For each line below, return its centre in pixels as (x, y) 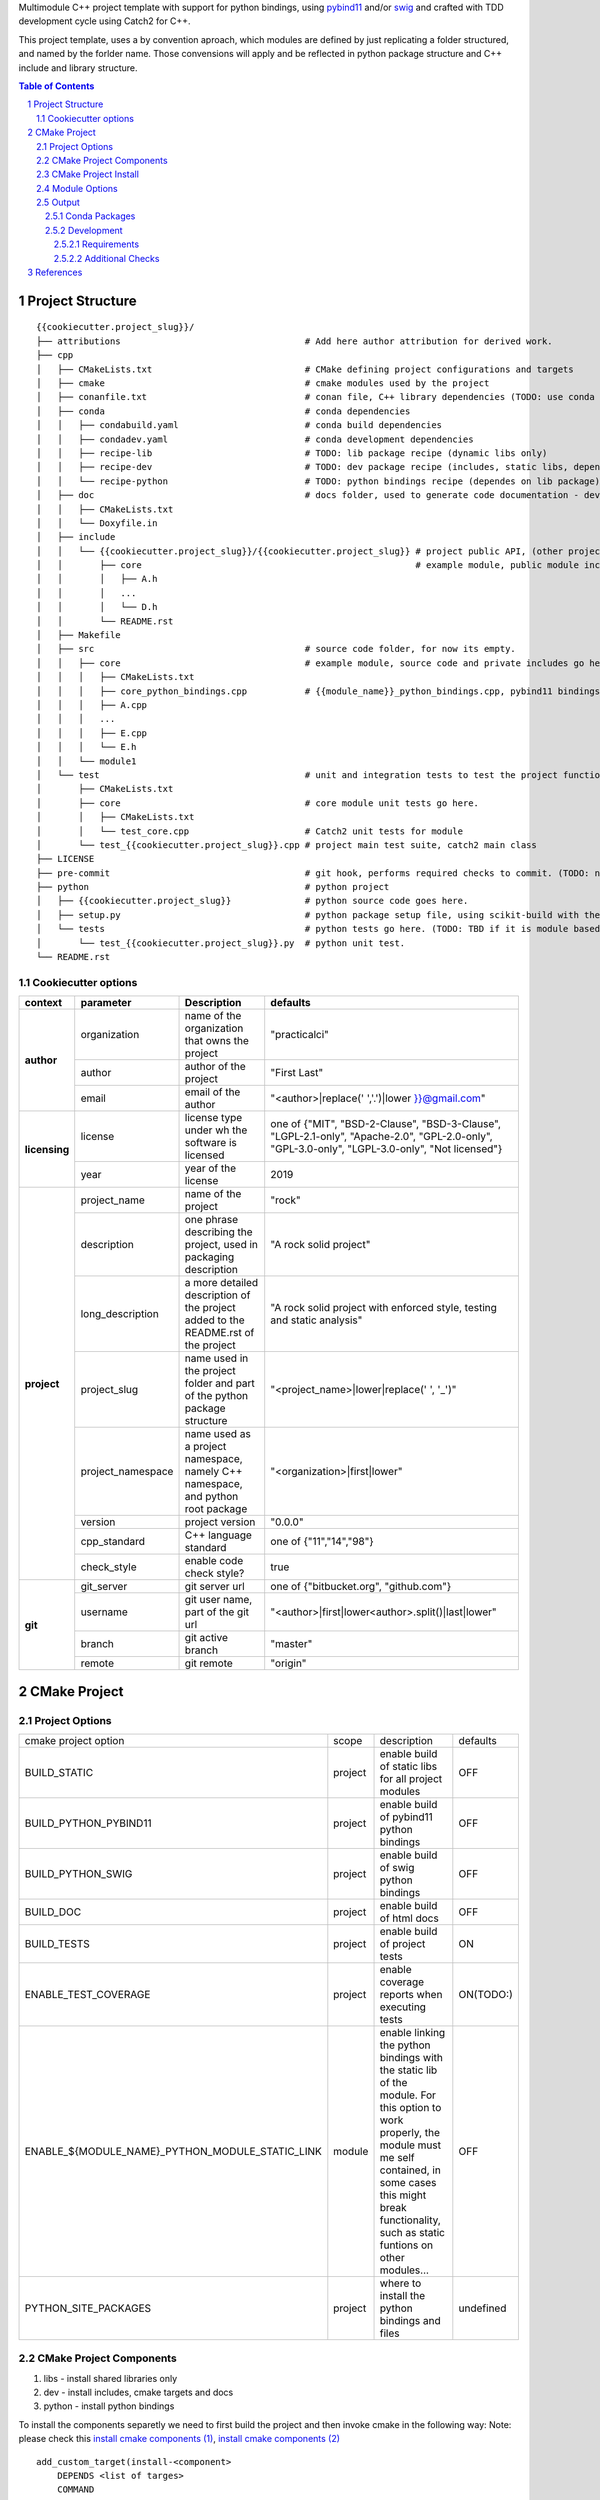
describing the (219, 1232)
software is (210, 1143)
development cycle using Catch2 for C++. (104, 21)
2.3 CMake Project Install (88, 174)
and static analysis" (316, 1320)
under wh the (216, 1130)
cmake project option (74, 1740)
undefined (482, 2308)
